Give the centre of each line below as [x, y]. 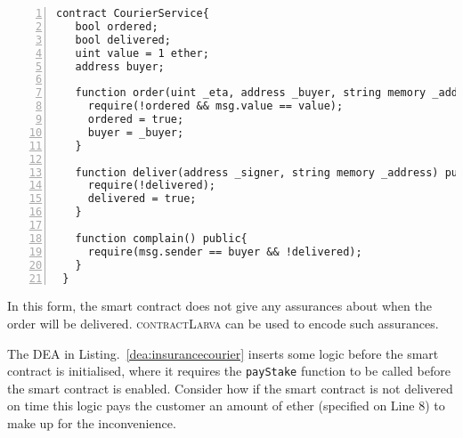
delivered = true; [142, 199]
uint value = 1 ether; [142, 53]
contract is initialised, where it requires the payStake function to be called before [229, 371]
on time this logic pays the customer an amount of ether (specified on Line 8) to [226, 406]
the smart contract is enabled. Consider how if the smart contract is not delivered [230, 388]
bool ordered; [117, 26]
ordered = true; [136, 119]
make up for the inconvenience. [92, 423]
